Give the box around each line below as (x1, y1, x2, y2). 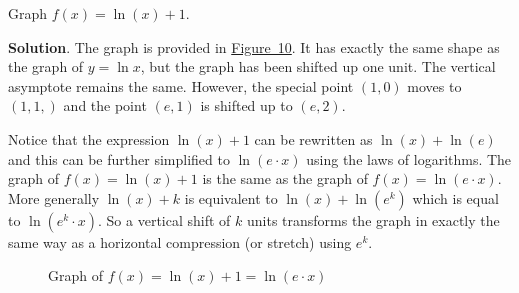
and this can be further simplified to (8, 148, 230, 169)
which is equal (412, 187, 499, 208)
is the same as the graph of (202, 168, 368, 189)
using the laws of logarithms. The (306, 148, 512, 169)
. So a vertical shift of (98, 209, 231, 230)
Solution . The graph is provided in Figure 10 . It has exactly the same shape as (8, 36, 500, 57)
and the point (63, 95, 147, 116)
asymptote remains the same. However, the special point (8, 75, 354, 96)
